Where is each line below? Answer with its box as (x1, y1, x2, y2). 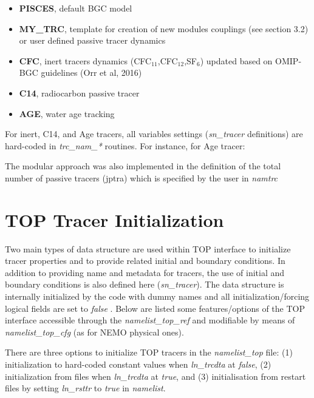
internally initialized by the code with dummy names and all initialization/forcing (5, 290, 310, 303)
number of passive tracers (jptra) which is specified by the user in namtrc (5, 171, 278, 184)
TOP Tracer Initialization (5, 207, 224, 232)
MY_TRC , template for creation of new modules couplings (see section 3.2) (19, 22, 309, 35)
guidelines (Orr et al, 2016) (41, 66, 142, 79)
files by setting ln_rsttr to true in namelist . (5, 382, 166, 394)
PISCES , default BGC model (19, 2, 132, 14)
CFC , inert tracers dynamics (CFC (19, 54, 152, 67)
